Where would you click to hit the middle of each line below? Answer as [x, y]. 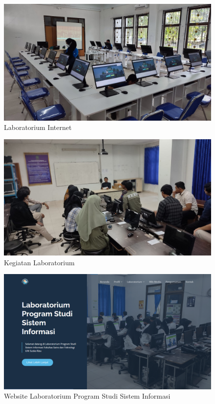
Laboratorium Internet [38, 127]
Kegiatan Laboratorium [39, 262]
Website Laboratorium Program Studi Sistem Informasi [87, 396]
